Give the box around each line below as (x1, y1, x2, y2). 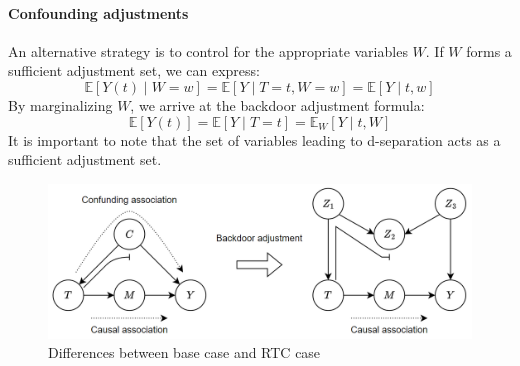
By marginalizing (8, 94, 113, 115)
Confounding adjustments (8, 2, 189, 23)
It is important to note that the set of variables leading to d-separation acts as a (8, 129, 501, 150)
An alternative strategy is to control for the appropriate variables (8, 40, 408, 61)
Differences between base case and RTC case (48, 342, 321, 363)
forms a (466, 40, 512, 61)
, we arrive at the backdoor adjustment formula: (130, 94, 425, 115)
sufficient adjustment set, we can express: (8, 60, 260, 81)
